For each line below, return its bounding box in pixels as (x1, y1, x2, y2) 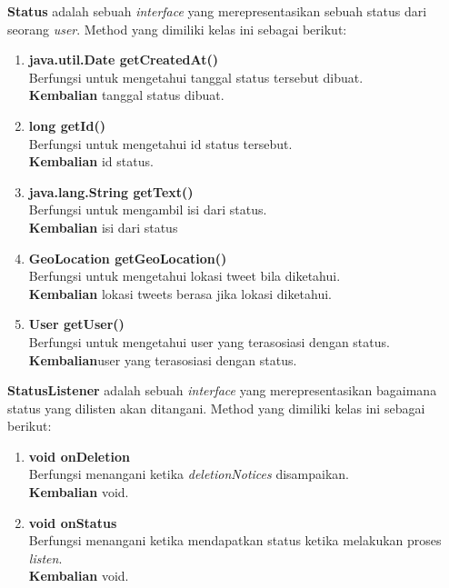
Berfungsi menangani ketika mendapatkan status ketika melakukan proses (28, 531, 442, 550)
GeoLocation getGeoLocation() (28, 248, 227, 267)
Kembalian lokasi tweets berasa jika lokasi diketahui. (28, 284, 333, 303)
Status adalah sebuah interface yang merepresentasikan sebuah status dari (7, 2, 427, 20)
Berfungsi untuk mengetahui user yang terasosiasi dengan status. (28, 332, 390, 351)
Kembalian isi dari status (28, 217, 178, 236)
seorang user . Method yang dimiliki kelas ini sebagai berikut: (7, 19, 347, 38)
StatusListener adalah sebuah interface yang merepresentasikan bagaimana (7, 381, 437, 400)
